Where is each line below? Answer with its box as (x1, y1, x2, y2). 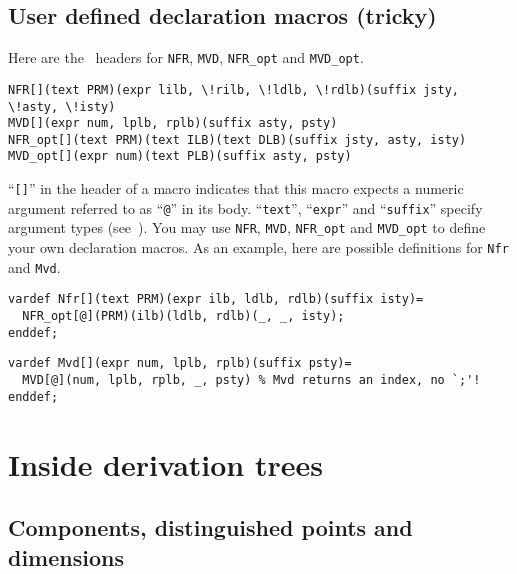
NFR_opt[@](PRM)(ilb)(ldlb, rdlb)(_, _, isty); (22, 309, 345, 324)
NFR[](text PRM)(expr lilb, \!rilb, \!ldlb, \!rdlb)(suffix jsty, (8, 82, 460, 97)
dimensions (8, 541, 124, 572)
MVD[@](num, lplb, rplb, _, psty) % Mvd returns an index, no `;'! (22, 373, 481, 388)
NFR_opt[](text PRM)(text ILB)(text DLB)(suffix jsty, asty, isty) (8, 132, 467, 147)
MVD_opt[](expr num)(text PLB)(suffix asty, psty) (8, 149, 352, 164)
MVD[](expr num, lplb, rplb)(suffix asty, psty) (8, 116, 338, 131)
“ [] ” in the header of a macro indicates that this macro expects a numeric (8, 178, 464, 199)
